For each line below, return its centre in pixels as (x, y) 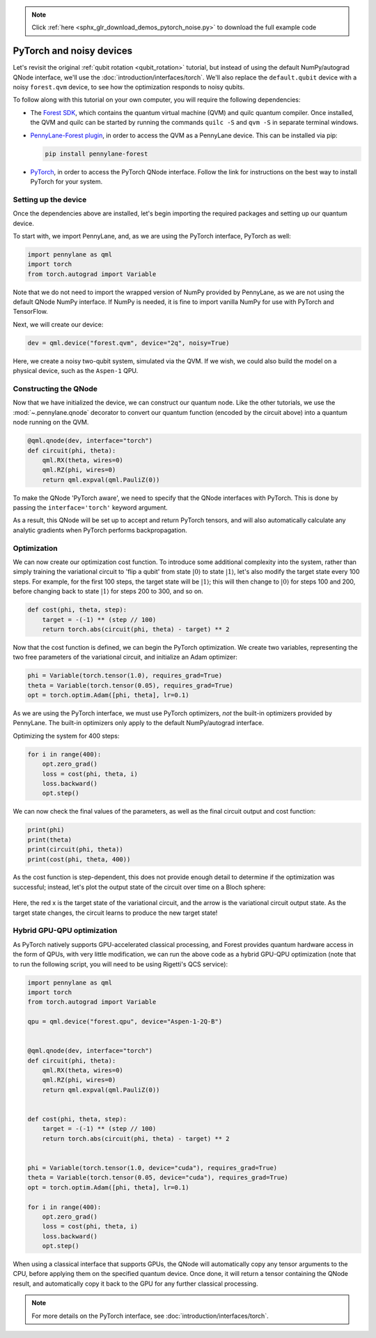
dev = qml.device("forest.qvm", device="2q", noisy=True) (128, 343)
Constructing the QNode (55, 388)
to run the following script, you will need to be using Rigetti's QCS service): (120, 964)
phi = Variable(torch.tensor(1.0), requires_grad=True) (125, 676)
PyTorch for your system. (66, 182)
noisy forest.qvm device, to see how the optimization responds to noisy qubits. (129, 87)
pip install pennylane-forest (96, 154)
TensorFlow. (30, 312)
